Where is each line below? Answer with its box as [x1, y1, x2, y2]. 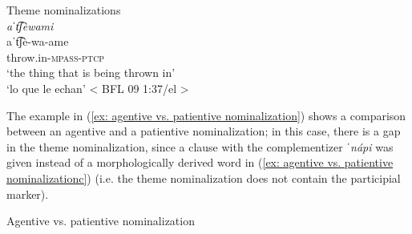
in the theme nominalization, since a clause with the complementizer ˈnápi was [6, 138, 394, 155]
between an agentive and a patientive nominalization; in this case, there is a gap [6, 123, 401, 139]
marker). [6, 185, 49, 202]
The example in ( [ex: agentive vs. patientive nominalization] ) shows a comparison [6, 107, 406, 123]
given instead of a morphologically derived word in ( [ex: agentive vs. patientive [6, 154, 394, 171]
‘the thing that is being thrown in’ [6, 64, 176, 81]
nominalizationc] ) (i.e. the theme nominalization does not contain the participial [6, 169, 401, 186]
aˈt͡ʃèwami [6, 17, 54, 34]
